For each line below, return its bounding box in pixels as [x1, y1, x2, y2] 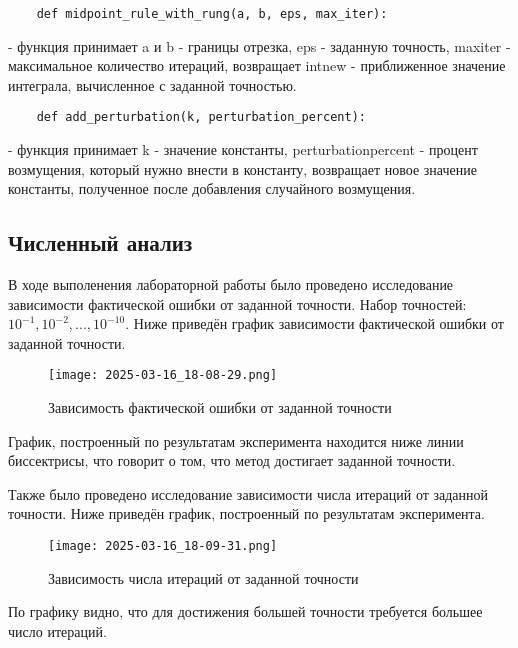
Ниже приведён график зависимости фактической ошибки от [133, 313, 504, 334]
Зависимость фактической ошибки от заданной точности [48, 397, 392, 418]
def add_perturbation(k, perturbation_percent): [36, 110, 366, 125]
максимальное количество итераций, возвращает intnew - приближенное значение [8, 55, 506, 76]
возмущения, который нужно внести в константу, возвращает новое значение [8, 158, 477, 179]
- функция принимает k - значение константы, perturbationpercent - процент [8, 139, 478, 160]
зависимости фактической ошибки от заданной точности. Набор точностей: [8, 293, 467, 314]
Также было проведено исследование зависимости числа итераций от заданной [8, 483, 489, 504]
